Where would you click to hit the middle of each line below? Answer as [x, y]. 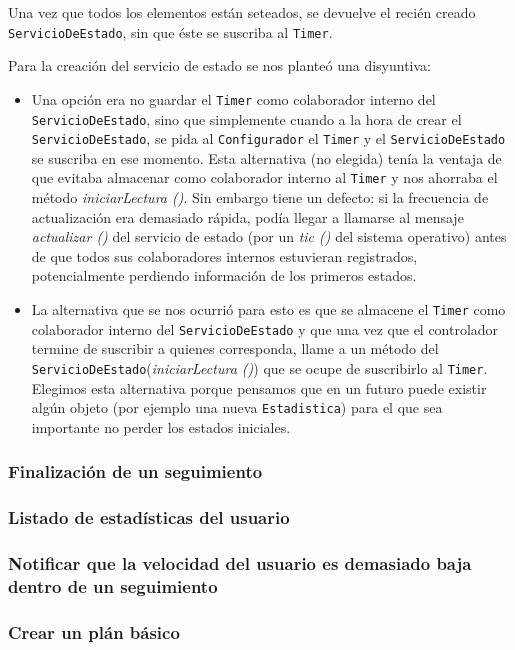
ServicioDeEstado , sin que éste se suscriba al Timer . [170, 31]
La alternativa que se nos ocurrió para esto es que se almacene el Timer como [268, 309]
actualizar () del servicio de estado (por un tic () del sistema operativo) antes [269, 236]
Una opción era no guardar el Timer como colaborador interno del [233, 98]
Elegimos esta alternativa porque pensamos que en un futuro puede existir [259, 387]
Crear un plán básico [94, 631]
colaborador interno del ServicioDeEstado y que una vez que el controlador [265, 328]
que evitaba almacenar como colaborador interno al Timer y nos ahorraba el [264, 177]
